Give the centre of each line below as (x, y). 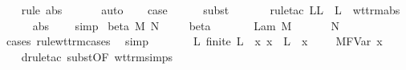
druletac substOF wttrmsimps (97, 56)
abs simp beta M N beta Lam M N (186, 25)
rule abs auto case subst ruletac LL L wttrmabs (211, 10)
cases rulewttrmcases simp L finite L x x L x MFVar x (194, 41)
